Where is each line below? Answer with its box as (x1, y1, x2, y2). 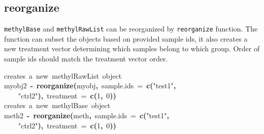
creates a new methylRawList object (4, 70, 122, 81)
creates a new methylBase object (4, 100, 111, 111)
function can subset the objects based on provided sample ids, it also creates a (4, 33, 248, 44)
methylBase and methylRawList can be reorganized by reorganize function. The (4, 23, 258, 34)
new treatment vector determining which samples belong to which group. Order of (4, 43, 260, 54)
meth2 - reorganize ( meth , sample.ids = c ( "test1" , (4, 110, 169, 121)
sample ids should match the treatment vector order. (4, 53, 168, 64)
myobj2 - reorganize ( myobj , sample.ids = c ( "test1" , (4, 80, 176, 91)
